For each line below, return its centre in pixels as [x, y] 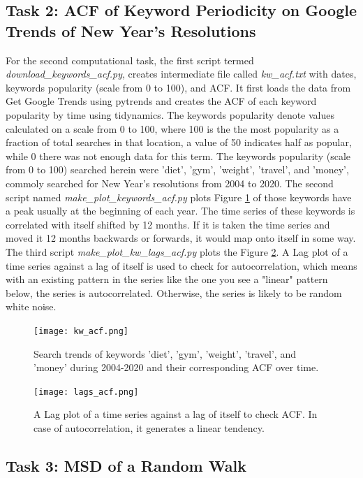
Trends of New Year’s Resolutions [131, 30]
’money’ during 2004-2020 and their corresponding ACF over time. [176, 367]
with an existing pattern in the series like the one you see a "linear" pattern [167, 279]
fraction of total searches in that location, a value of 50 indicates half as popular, [179, 142]
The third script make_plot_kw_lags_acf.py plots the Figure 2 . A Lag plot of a [177, 251]
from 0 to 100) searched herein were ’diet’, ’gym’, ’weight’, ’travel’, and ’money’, [177, 169]
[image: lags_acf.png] [86, 392]
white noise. [31, 306]
